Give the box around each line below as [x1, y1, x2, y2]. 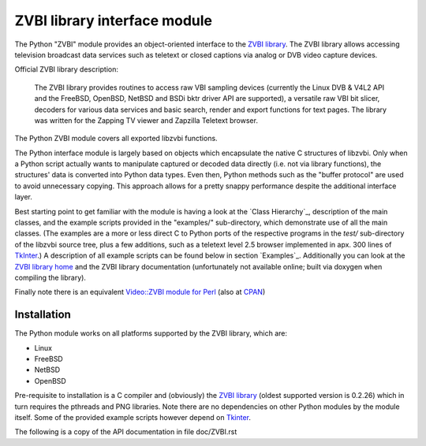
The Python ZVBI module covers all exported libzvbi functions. [14, 134, 218, 143]
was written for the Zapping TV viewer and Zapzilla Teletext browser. [34, 115, 258, 125]
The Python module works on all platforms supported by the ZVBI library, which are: [14, 329, 288, 338]
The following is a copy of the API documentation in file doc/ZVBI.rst [14, 427, 237, 437]
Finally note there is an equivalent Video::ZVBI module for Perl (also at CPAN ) [14, 288, 266, 297]
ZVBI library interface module [14, 12, 213, 29]
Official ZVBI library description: [14, 65, 118, 74]
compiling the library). [14, 273, 87, 282]
